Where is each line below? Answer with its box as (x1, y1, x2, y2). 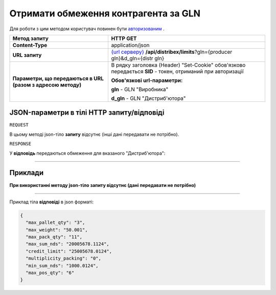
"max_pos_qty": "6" (26, 270, 75, 276)
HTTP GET (111, 35, 137, 42)
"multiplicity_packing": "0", (26, 256, 102, 261)
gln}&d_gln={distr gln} (111, 54, 165, 61)
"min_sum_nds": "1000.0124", (26, 263, 99, 268)
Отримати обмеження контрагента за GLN (9, 8, 201, 19)
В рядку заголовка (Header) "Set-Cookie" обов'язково (111, 61, 246, 69)
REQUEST (9, 122, 29, 128)
